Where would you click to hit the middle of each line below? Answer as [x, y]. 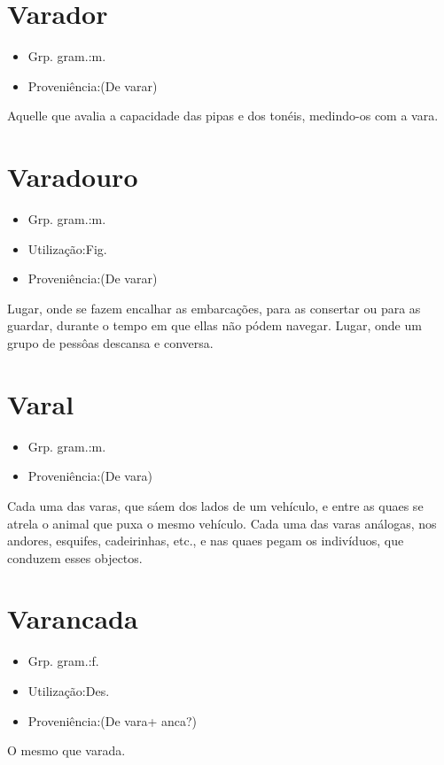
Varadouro [73, 177]
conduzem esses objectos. [75, 557]
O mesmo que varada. [66, 750]
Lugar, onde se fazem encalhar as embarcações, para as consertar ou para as [214, 308]
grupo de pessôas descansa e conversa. [110, 343]
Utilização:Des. [69, 691]
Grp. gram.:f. [63, 661]
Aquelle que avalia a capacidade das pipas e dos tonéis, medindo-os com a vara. [223, 116]
